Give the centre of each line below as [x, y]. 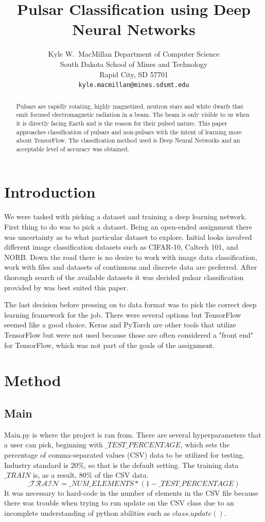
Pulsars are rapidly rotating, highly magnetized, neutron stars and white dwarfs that [130, 106]
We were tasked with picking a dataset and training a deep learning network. [126, 216]
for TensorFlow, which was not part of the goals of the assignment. [110, 345]
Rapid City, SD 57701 [134, 74]
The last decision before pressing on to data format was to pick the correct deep [130, 304]
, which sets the [205, 445]
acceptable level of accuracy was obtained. [73, 149]
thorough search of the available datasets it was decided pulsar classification [124, 277]
